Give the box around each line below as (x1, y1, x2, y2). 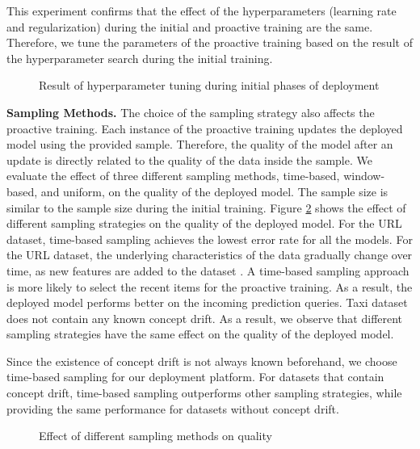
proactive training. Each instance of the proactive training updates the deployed (6, 120, 403, 136)
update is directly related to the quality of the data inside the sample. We (6, 151, 372, 168)
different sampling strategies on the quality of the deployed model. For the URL (6, 215, 402, 232)
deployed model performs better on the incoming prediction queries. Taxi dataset (6, 294, 408, 311)
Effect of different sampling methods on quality (39, 427, 272, 444)
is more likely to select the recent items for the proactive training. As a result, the (6, 278, 413, 295)
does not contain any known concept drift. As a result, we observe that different (6, 309, 403, 326)
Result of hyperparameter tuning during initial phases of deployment (39, 77, 380, 94)
